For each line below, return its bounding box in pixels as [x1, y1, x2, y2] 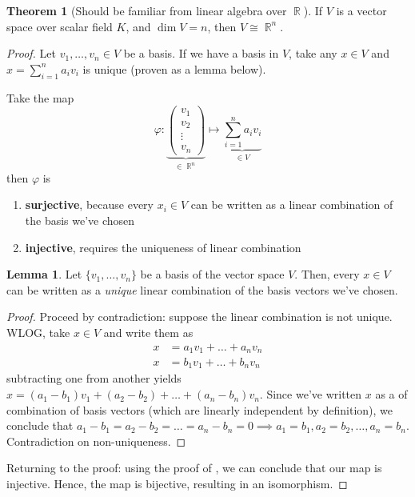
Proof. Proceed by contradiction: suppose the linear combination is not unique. [6, 308, 393, 325]
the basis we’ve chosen [25, 211, 135, 228]
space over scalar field [6, 18, 113, 34]
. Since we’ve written [259, 386, 362, 403]
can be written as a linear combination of [190, 196, 393, 213]
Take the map [6, 89, 74, 106]
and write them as [103, 323, 194, 340]
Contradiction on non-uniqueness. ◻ [6, 432, 186, 449]
